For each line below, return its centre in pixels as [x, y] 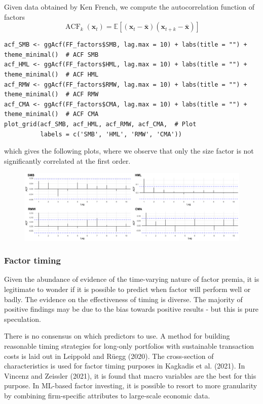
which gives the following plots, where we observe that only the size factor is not [129, 151]
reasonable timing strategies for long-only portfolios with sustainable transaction [129, 346]
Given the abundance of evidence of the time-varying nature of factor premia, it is [132, 279]
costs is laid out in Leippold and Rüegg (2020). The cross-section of [109, 356]
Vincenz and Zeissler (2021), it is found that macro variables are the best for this [130, 375]
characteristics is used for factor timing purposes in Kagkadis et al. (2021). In [125, 366]
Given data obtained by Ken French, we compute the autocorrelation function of [129, 7]
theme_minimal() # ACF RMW [51, 95]
